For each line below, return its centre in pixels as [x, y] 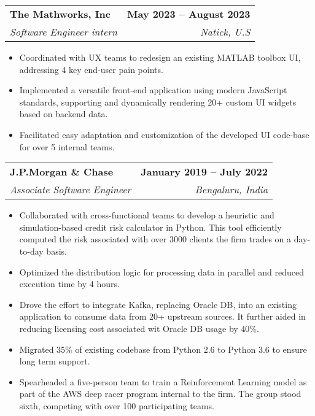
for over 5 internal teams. [67, 146]
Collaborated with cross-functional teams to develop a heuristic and [147, 215]
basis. [56, 251]
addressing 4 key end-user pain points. [91, 69]
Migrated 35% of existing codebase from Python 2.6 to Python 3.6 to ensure [163, 349]
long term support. [55, 361]
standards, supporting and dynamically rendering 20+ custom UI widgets [158, 102]
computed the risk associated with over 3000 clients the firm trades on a [155, 239]
